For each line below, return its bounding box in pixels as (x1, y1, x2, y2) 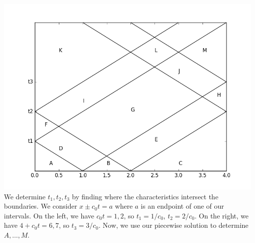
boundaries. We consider (4, 201, 77, 211)
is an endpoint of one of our (141, 201, 224, 211)
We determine (4, 191, 46, 201)
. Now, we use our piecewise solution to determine (99, 220, 249, 230)
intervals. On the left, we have (4, 210, 95, 220)
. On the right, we (195, 210, 249, 220)
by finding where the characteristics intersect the (72, 191, 219, 201)
